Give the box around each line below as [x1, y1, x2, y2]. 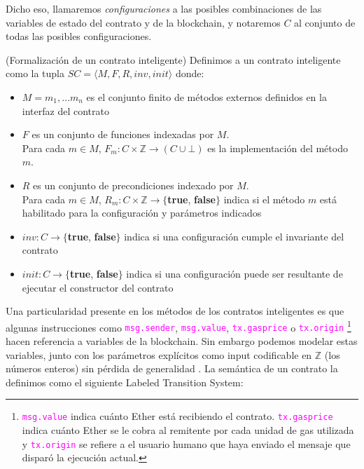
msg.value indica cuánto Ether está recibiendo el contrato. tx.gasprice [22, 409, 333, 423]
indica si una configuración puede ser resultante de [126, 266, 343, 280]
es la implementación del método [207, 140, 348, 155]
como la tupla [6, 66, 64, 81]
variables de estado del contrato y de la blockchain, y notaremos [6, 15, 281, 29]
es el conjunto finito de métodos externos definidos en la [86, 89, 327, 104]
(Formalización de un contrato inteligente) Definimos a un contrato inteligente [6, 52, 341, 67]
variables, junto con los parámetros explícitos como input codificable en [6, 347, 312, 362]
